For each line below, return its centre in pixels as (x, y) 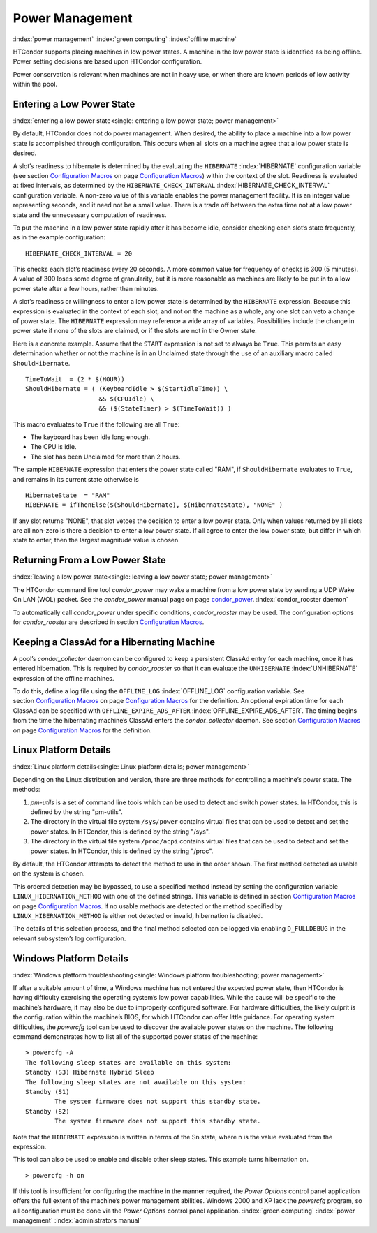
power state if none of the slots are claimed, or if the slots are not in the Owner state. (135, 331)
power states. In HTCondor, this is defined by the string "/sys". (120, 832)
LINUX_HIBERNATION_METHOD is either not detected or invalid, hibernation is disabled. (138, 915)
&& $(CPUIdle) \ (127, 399)
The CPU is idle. (53, 447)
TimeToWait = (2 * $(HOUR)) (75, 379)
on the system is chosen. (49, 873)
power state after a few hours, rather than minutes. (86, 288)
